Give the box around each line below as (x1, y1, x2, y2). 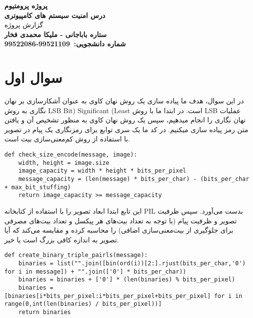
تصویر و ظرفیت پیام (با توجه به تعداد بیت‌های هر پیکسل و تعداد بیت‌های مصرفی (4, 215, 237, 225)
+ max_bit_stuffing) (4, 183, 71, 191)
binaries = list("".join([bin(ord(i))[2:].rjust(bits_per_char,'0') (18, 260, 246, 267)
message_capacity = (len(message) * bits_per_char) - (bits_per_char (18, 176, 250, 183)
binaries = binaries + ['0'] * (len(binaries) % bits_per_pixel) (18, 276, 235, 283)
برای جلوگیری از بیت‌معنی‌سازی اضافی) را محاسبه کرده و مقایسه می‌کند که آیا (4, 225, 233, 235)
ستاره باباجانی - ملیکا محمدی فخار (4, 29, 107, 39)
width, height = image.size (18, 159, 109, 166)
